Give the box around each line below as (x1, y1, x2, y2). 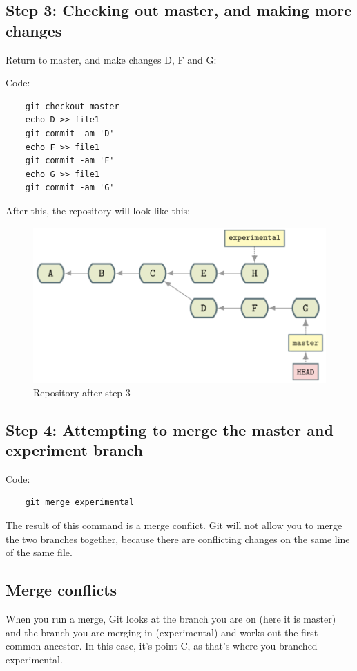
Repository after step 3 (33, 385, 131, 399)
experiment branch (6, 439, 143, 461)
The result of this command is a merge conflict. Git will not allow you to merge (6, 518, 342, 533)
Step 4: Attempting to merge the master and (6, 419, 334, 440)
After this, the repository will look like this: (6, 203, 191, 217)
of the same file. (6, 545, 73, 560)
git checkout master (25, 101, 119, 111)
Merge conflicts (6, 579, 117, 600)
